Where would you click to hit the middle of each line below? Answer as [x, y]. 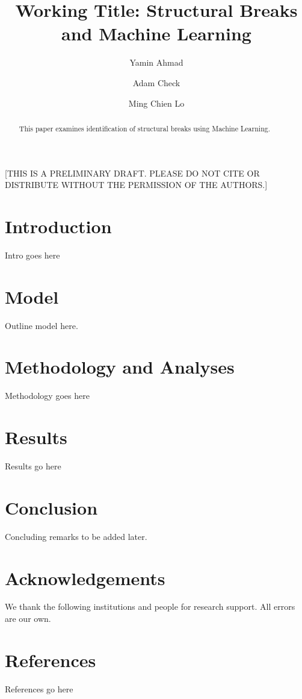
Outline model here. [42, 325]
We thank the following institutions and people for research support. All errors [150, 607]
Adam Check [156, 82]
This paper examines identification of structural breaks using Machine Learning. [144, 128]
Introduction [58, 226]
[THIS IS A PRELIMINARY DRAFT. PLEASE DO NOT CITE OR [132, 173]
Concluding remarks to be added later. [76, 536]
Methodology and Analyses [120, 367]
